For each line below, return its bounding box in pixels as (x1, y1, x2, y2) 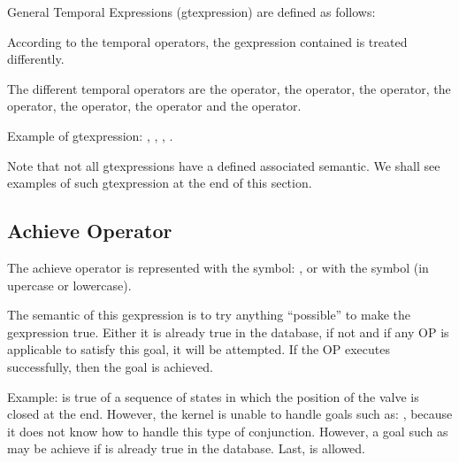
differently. (7, 50, 65, 68)
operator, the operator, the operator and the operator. (7, 96, 302, 115)
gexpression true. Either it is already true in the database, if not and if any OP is (7, 322, 449, 341)
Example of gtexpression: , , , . (7, 126, 173, 144)
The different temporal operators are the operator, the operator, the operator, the (7, 79, 451, 97)
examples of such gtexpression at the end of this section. (7, 174, 312, 192)
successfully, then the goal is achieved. (7, 357, 213, 375)
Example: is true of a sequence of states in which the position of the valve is (7, 387, 419, 405)
